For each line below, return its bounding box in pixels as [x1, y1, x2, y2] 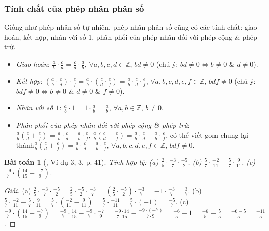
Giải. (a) [4, 185, 31, 196]
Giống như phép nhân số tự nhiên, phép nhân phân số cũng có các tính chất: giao [4, 22, 257, 32]
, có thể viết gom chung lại [166, 129, 248, 140]
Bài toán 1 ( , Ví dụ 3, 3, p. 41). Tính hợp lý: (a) [4, 156, 159, 167]
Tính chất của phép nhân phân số [4, 2, 144, 14]
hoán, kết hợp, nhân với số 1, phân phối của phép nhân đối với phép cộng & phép [4, 31, 257, 42]
